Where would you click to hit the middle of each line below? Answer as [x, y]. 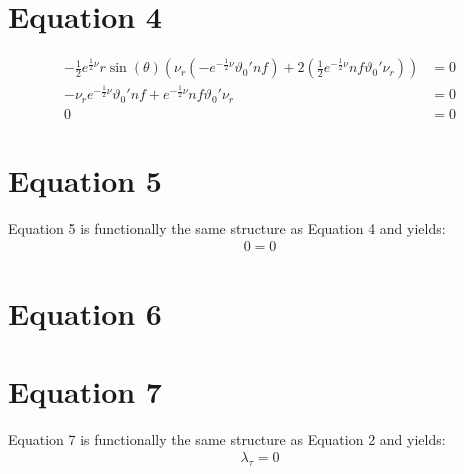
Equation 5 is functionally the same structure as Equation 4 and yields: [227, 227]
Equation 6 [85, 312]
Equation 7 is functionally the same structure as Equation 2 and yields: [227, 438]
